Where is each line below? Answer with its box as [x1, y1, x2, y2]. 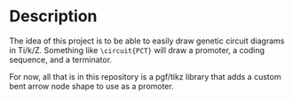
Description [9, 6, 98, 27]
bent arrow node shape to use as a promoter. [9, 81, 175, 91]
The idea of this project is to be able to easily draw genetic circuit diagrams [9, 35, 285, 46]
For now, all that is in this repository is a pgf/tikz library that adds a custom [9, 71, 281, 81]
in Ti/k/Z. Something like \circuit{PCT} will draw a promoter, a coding [9, 44, 265, 55]
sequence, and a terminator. [9, 54, 113, 65]
